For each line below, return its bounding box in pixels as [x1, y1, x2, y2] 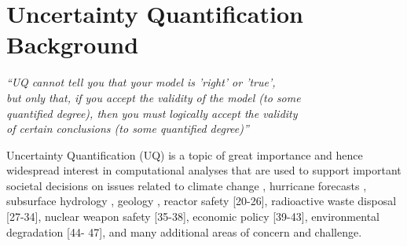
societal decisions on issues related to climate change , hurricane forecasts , [6, 177, 367, 193]
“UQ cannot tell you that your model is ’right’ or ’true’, [6, 74, 276, 90]
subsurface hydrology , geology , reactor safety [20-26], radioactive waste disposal [6, 193, 397, 209]
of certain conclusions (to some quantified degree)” [6, 120, 249, 137]
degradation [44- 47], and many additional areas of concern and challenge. [6, 223, 362, 240]
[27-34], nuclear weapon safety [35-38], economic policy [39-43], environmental [6, 208, 379, 225]
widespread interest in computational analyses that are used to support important [6, 162, 401, 178]
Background [6, 28, 139, 61]
